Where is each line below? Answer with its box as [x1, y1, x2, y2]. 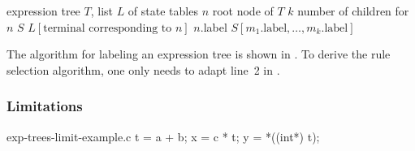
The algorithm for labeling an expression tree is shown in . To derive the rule [6, 45, 391, 63]
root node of [212, 2, 274, 19]
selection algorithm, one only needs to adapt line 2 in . [6, 61, 280, 78]
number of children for [297, 2, 409, 19]
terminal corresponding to [43, 22, 172, 34]
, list [90, 2, 113, 19]
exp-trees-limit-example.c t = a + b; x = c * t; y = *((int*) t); [6, 127, 320, 145]
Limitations [6, 96, 83, 116]
